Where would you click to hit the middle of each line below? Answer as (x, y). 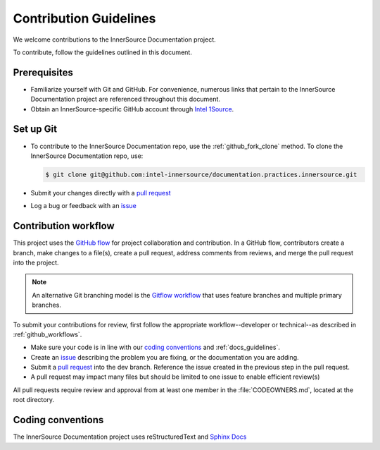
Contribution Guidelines (84, 18)
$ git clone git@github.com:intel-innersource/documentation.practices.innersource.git (201, 174)
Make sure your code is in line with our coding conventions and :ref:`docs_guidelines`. (156, 347)
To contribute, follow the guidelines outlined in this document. (103, 52)
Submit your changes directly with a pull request (101, 193)
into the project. (36, 262)
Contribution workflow (64, 226)
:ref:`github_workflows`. (47, 334)
